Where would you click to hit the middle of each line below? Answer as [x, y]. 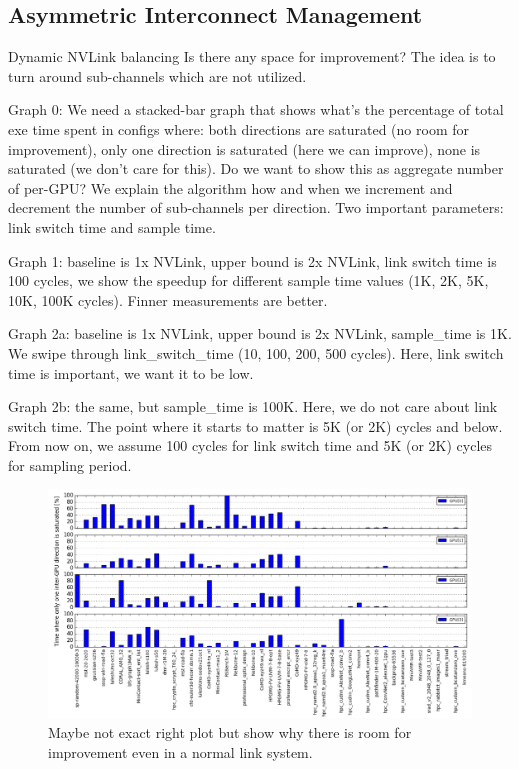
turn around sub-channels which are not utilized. [157, 75]
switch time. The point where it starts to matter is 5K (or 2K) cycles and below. [255, 425]
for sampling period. [70, 464]
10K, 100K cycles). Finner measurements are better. [168, 299]
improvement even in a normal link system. [180, 751]
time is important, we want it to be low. [131, 372]
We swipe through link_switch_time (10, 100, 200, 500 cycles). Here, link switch [256, 352]
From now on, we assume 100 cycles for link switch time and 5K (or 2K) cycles [250, 445]
